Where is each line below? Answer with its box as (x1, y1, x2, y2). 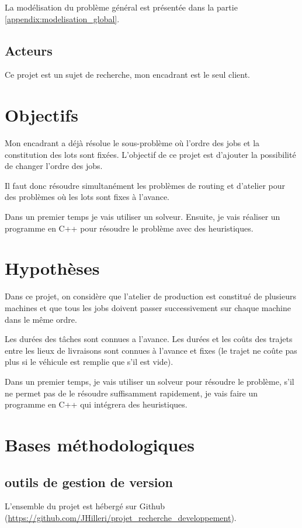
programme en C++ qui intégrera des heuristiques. (5, 398, 188, 410)
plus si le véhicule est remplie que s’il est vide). (5, 356, 173, 368)
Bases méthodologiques (5, 432, 195, 456)
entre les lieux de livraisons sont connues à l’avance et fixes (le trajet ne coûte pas (5, 344, 297, 356)
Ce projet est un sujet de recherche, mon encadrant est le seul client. (5, 68, 251, 81)
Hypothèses (5, 256, 100, 280)
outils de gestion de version (5, 472, 173, 491)
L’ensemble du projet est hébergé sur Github (5, 500, 165, 512)
